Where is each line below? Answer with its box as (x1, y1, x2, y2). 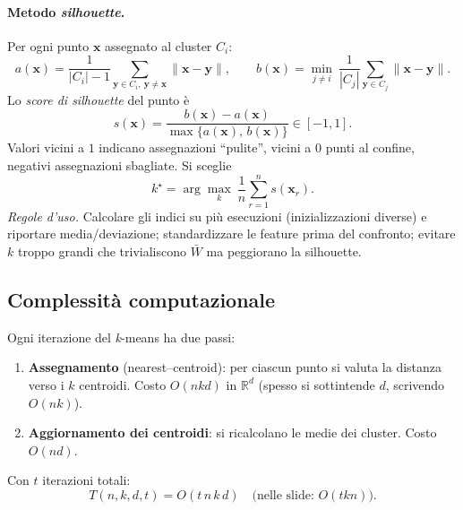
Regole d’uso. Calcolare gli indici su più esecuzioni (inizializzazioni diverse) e (7, 206, 427, 225)
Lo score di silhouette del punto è (7, 90, 190, 108)
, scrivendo (385, 375, 445, 393)
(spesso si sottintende (258, 375, 375, 393)
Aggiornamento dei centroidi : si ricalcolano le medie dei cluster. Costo (28, 423, 437, 442)
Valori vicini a (7, 138, 85, 157)
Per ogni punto (7, 36, 90, 55)
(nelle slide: (252, 488, 314, 502)
